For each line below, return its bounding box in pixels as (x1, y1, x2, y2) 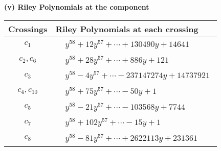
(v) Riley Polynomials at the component (4, 2, 149, 12)
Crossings (8, 22, 48, 35)
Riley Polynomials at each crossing (55, 22, 198, 35)
